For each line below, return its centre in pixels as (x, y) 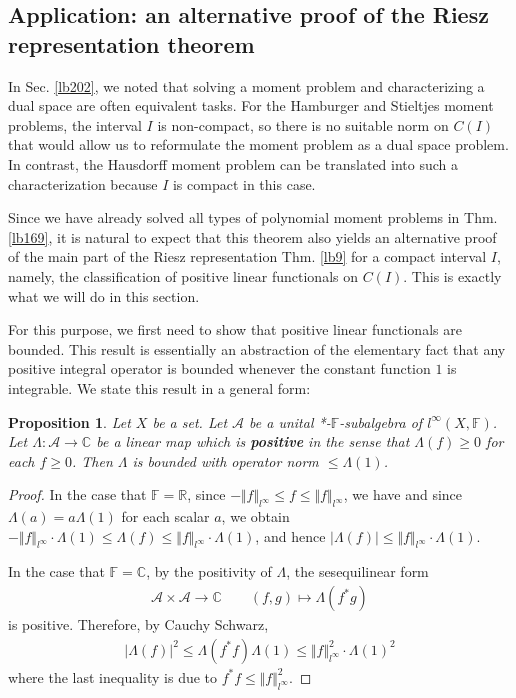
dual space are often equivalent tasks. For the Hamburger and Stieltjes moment (251, 105)
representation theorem (131, 43)
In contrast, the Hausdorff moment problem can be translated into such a (233, 163)
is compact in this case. (244, 183)
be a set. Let (190, 421)
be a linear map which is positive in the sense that (253, 441)
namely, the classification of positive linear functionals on (183, 275)
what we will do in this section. (104, 295)
